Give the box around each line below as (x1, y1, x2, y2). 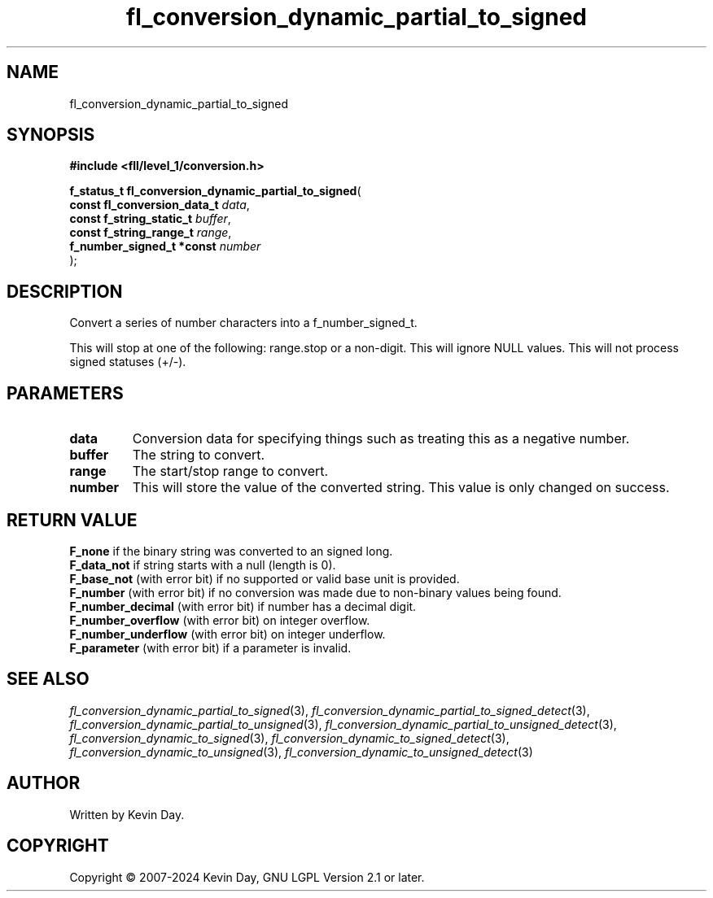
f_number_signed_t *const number (69, 239, 261, 254)
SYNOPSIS (7, 124, 95, 146)
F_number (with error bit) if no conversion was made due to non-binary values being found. (69, 585, 562, 599)
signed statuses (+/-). (69, 355, 186, 369)
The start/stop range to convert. (132, 463, 329, 480)
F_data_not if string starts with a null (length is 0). (69, 557, 336, 572)
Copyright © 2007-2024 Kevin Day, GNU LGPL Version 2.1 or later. (69, 870, 425, 884)
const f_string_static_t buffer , (69, 211, 231, 226)
